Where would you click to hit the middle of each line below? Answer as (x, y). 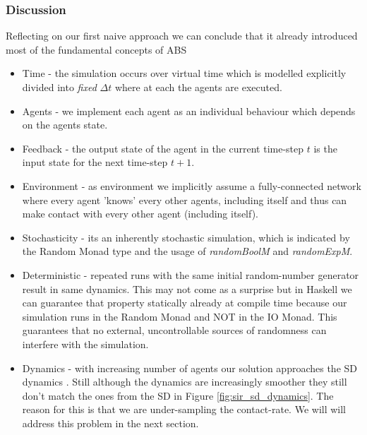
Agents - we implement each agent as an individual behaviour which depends (189, 111)
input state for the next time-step (95, 162)
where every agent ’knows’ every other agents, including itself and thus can (185, 199)
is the (325, 148)
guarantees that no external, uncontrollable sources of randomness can (174, 330)
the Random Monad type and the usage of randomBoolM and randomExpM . (187, 251)
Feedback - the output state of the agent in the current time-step (163, 148)
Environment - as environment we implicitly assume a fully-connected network (192, 185)
